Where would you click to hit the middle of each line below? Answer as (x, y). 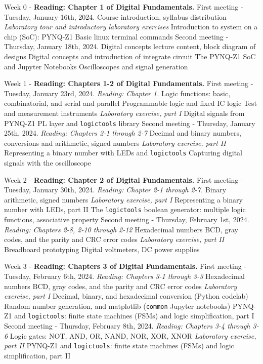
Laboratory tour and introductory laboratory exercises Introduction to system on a (131, 27)
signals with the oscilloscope (48, 163)
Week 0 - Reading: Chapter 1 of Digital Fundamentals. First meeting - (124, 7)
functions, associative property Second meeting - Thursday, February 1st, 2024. (127, 219)
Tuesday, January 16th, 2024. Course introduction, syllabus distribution (115, 16)
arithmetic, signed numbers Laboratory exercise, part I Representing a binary (123, 199)
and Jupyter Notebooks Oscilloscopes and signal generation (96, 66)
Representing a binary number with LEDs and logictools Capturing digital (123, 153)
